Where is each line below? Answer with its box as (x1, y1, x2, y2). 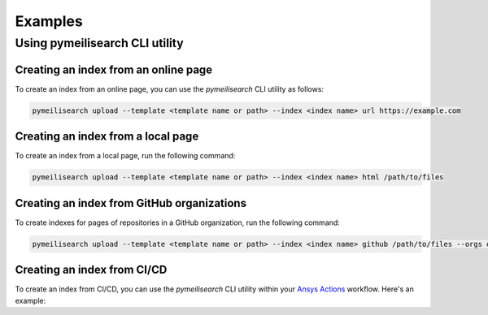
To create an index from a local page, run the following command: (15, 151, 236, 161)
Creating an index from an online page (15, 63, 213, 76)
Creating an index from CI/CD (15, 263, 168, 277)
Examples (15, 12, 83, 30)
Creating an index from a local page (15, 130, 199, 144)
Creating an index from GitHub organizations (15, 196, 247, 210)
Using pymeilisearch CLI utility (15, 36, 184, 50)
